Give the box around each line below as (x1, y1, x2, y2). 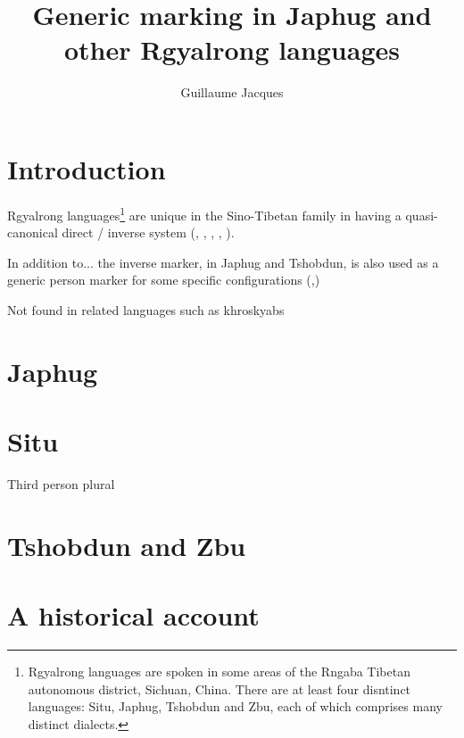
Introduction (7, 150, 166, 187)
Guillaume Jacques (180, 83, 284, 102)
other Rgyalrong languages (64, 31, 400, 68)
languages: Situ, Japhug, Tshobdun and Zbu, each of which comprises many (28, 697, 443, 716)
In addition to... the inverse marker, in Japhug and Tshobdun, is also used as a (7, 253, 439, 271)
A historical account (7, 597, 260, 634)
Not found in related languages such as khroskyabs (7, 300, 285, 319)
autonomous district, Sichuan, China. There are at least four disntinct (28, 679, 411, 698)
